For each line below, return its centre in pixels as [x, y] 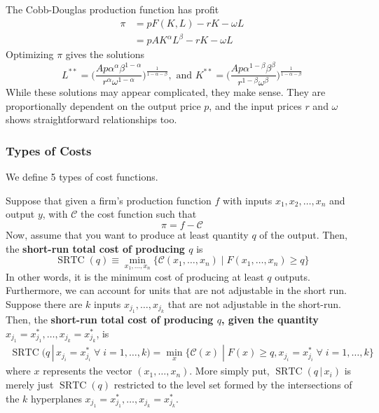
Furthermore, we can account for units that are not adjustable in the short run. [176, 290]
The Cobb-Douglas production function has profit [112, 9]
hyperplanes [56, 398]
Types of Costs [49, 150]
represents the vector [88, 371]
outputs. [292, 276]
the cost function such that [139, 214]
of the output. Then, [303, 234]
